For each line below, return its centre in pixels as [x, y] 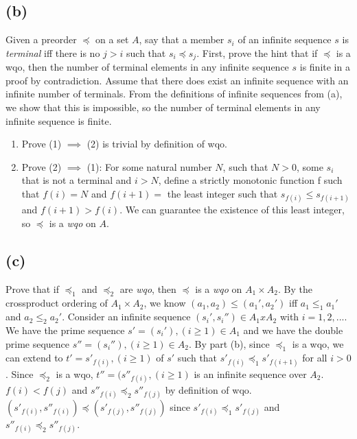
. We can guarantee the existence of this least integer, [232, 210]
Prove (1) [42, 144]
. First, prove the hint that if [257, 52]
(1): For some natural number [149, 166]
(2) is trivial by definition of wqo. [157, 144]
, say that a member [182, 39]
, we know [165, 303]
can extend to [34, 358]
